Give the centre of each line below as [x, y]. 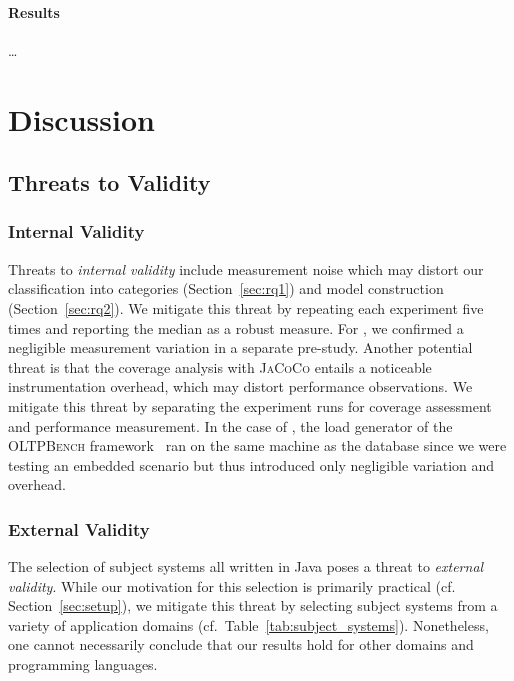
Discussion [81, 118]
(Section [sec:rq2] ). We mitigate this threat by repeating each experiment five [246, 307]
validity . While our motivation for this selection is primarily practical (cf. [232, 585]
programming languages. [83, 664]
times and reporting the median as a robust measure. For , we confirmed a [236, 327]
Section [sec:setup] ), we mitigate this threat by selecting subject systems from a [253, 605]
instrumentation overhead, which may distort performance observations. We [240, 386]
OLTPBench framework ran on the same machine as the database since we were [257, 445]
